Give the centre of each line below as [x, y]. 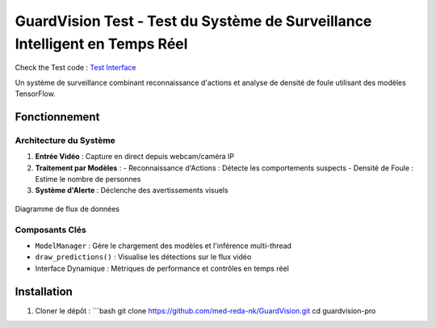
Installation [44, 291]
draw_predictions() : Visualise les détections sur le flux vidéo [143, 257]
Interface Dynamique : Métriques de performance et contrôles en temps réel [162, 268]
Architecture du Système [65, 140]
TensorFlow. [35, 94]
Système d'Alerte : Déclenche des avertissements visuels [132, 191]
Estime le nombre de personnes [88, 179]
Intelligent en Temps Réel [101, 44]
